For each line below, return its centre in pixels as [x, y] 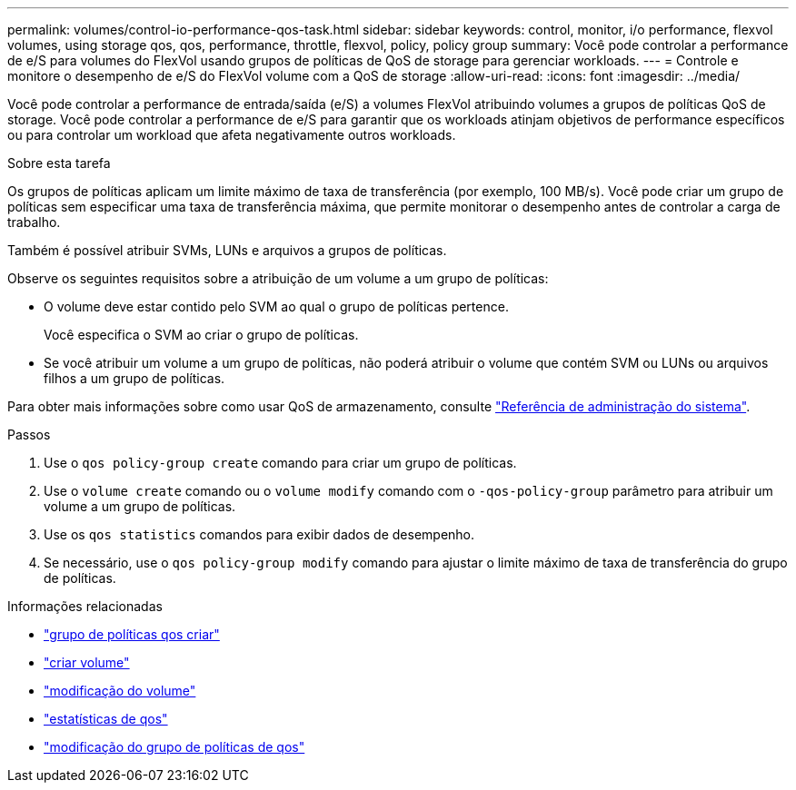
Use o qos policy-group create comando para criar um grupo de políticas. [280, 463]
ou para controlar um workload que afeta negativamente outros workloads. [232, 135]
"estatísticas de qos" [106, 719]
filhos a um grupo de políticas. [134, 378]
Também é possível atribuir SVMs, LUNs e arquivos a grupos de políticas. [227, 250]
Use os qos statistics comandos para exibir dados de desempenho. [259, 534]
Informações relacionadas [85, 606]
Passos [29, 434]
